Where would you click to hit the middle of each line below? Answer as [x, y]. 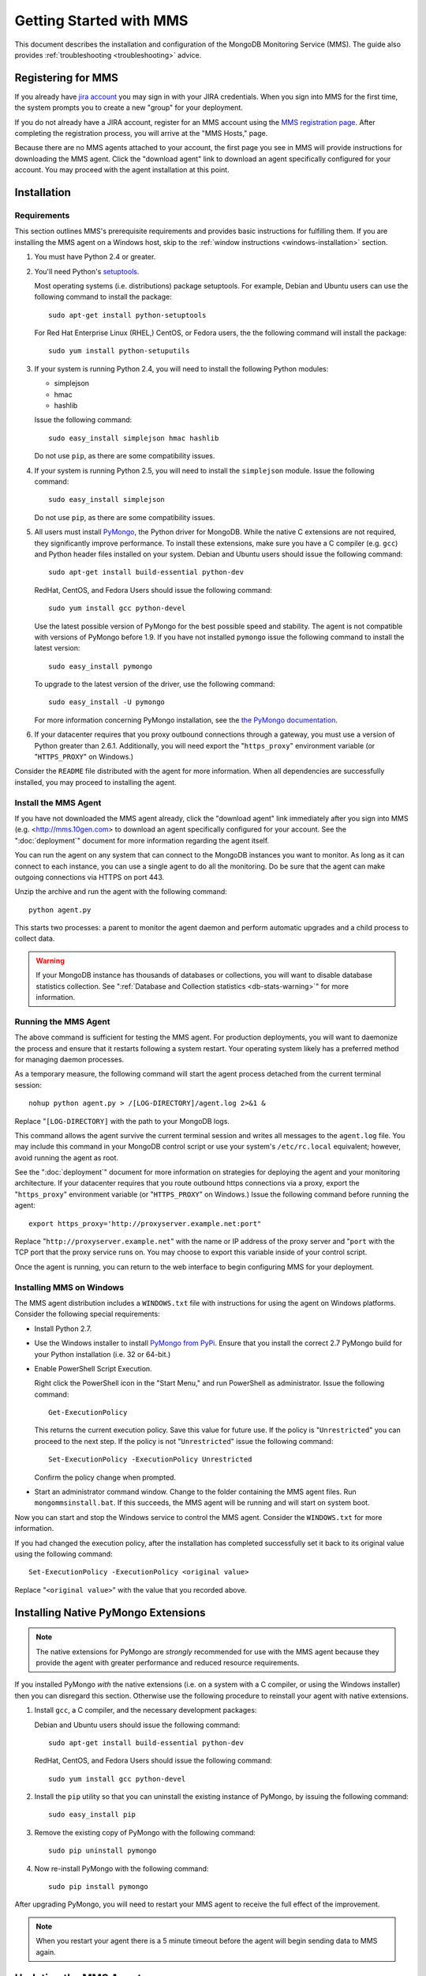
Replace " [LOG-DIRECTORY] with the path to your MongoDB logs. [122, 1121]
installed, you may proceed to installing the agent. [95, 782]
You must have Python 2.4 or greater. [95, 257]
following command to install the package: [103, 297]
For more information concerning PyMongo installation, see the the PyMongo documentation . [186, 720]
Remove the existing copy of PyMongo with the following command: [145, 1832]
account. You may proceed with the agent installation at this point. [122, 170]
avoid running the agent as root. [66, 1157]
